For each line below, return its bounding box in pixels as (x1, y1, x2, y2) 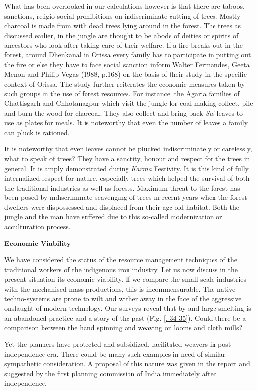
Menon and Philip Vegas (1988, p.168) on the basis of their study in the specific (4, 69, 247, 79)
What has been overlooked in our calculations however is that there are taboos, (4, 1, 245, 11)
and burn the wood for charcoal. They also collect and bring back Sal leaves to (4, 107, 243, 118)
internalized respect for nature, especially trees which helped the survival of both (4, 173, 250, 183)
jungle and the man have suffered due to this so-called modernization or (4, 211, 222, 222)
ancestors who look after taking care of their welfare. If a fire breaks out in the (4, 40, 243, 50)
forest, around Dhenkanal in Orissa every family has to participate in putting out (4, 49, 251, 59)
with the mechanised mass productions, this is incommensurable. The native (4, 284, 236, 294)
